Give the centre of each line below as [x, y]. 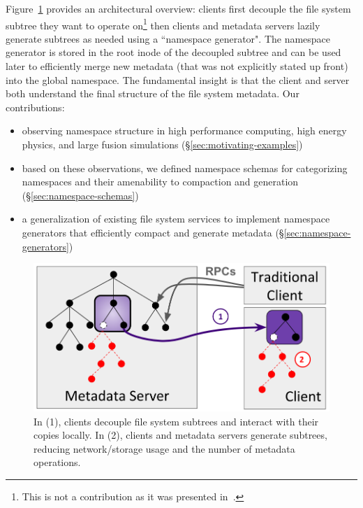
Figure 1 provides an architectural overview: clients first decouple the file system [178, 8]
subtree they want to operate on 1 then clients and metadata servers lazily [163, 24]
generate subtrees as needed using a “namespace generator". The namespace [168, 38]
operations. [57, 462]
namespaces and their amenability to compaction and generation [160, 182]
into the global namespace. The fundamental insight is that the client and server [178, 79]
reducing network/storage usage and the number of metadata [164, 448]
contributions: [35, 107]
